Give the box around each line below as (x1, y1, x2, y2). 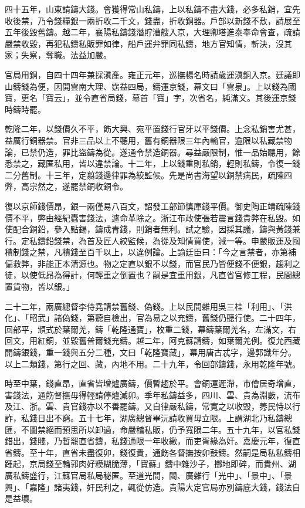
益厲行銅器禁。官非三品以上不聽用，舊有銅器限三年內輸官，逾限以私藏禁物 (5, 134, 292, 146)
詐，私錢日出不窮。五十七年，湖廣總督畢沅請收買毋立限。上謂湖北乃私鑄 (5, 412, 284, 424)
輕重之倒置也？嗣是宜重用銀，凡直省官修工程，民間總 (94, 269, 300, 281)
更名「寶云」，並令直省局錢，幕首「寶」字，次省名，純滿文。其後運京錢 (21, 92, 296, 104)
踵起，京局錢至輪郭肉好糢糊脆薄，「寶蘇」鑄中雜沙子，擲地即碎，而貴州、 (5, 458, 288, 470)
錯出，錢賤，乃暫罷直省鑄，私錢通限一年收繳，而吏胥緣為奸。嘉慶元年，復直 (5, 435, 300, 447)
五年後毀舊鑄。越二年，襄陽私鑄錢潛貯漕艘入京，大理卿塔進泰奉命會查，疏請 (5, 26, 300, 38)
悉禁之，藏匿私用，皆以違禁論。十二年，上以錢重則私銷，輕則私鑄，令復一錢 (5, 157, 300, 170)
